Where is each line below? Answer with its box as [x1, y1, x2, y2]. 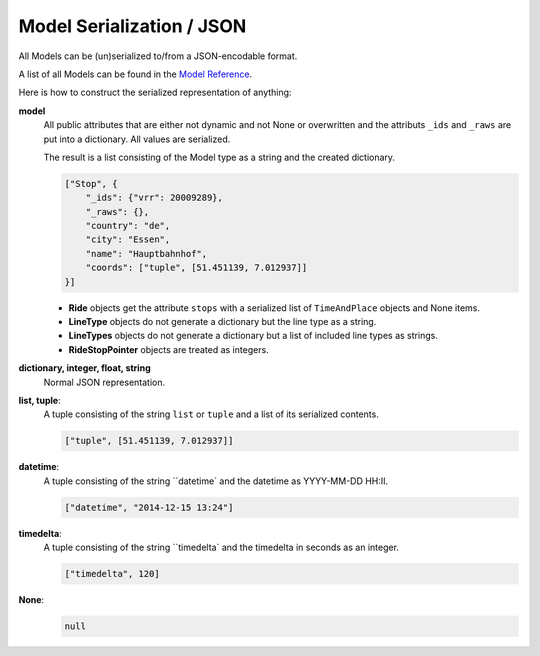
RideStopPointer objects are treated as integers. [68, 343, 269, 355]
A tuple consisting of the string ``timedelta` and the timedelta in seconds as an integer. [43, 541, 400, 554]
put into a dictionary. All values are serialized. [43, 133, 231, 145]
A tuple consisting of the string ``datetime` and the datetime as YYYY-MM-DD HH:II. [43, 475, 389, 487]
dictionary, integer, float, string [18, 362, 151, 374]
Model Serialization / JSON [18, 15, 247, 37]
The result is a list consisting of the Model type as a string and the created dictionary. [43, 151, 395, 163]
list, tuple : [18, 394, 61, 406]
